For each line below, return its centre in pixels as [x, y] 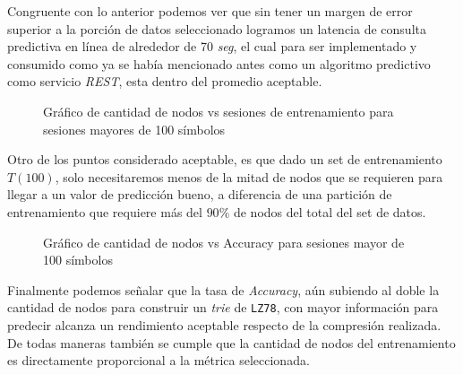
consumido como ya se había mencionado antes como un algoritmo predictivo [219, 63]
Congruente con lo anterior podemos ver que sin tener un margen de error [210, 11]
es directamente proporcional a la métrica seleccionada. [159, 360]
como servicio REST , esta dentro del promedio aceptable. [165, 81]
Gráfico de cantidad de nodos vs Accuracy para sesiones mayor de [224, 242]
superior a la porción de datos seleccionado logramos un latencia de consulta [217, 28]
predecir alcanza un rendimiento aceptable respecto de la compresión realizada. [224, 324]
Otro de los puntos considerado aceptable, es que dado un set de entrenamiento [225, 159]
